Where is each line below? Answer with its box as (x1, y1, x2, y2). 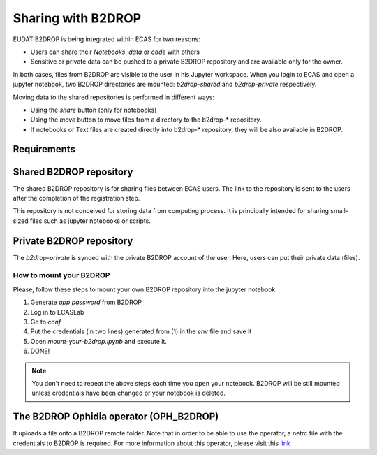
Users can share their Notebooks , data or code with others (30, 48, 200, 56)
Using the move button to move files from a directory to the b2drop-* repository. (30, 115, 262, 124)
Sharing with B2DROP (13, 10, 142, 26)
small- (330, 207, 349, 215)
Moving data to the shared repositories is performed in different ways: (13, 93, 214, 101)
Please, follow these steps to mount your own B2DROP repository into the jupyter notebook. (13, 285, 277, 294)
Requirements (13, 143, 76, 155)
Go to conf (30, 317, 61, 326)
